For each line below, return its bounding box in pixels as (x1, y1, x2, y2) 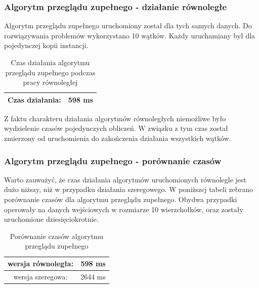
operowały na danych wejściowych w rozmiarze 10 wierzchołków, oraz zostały (4, 204, 243, 214)
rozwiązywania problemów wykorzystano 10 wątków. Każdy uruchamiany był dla (4, 30, 255, 40)
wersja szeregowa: (13, 271, 68, 281)
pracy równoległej (23, 77, 78, 87)
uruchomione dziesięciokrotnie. (4, 214, 99, 224)
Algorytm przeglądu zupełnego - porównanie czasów (4, 154, 222, 167)
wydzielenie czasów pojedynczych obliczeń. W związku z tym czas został (4, 123, 228, 133)
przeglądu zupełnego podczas (5, 67, 96, 77)
